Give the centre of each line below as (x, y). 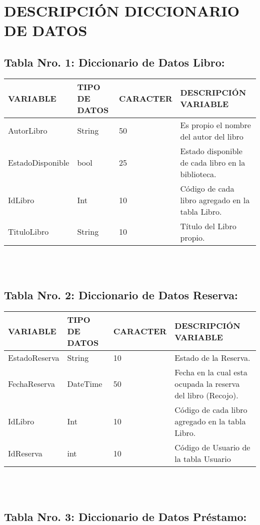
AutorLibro (28, 131)
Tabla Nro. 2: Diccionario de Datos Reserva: (121, 295)
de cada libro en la (213, 162)
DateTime (85, 384)
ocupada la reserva (207, 384)
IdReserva (25, 453)
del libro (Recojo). (206, 395)
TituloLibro (28, 232)
